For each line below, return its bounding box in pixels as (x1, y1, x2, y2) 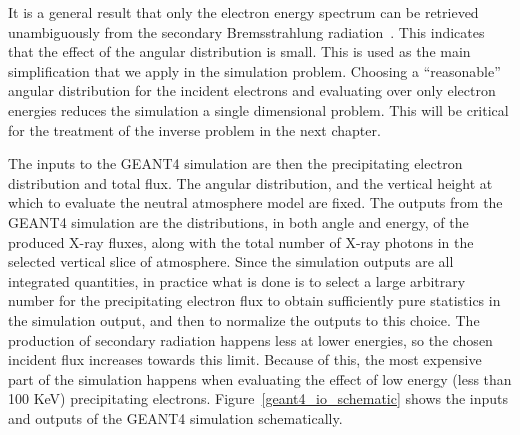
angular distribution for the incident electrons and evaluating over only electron (8, 80, 496, 101)
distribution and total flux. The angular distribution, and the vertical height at (8, 172, 493, 193)
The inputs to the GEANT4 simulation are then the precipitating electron (8, 153, 463, 174)
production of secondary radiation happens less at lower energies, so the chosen (8, 329, 493, 350)
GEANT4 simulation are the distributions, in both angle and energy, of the (8, 211, 469, 232)
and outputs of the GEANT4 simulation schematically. (8, 407, 343, 428)
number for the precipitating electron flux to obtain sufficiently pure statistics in (8, 290, 501, 311)
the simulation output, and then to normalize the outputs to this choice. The (8, 309, 480, 330)
